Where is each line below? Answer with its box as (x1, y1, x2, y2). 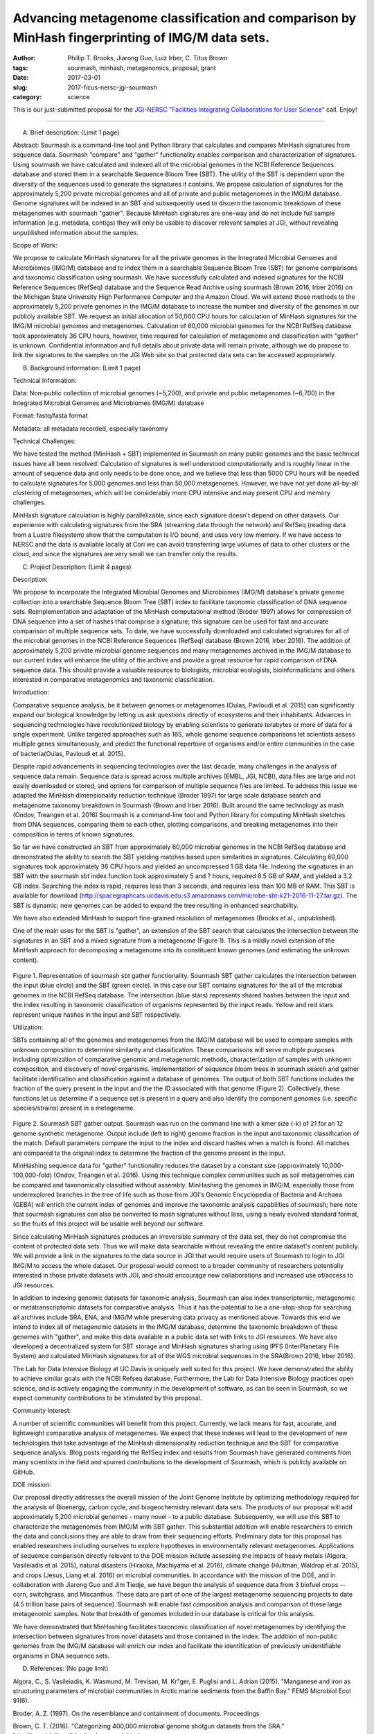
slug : (12, 83, 28, 92)
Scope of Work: (12, 241, 58, 249)
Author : (12, 54, 36, 62)
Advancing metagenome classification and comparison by (12, 10, 357, 26)
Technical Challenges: (12, 437, 76, 445)
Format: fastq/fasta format (12, 411, 88, 420)
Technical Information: (12, 377, 77, 385)
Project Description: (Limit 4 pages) (30, 563, 132, 571)
